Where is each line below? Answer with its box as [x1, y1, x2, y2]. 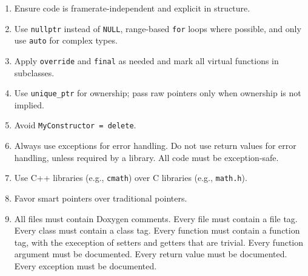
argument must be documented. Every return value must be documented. [14, 248, 287, 260]
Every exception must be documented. [14, 259, 157, 272]
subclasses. [14, 66, 55, 79]
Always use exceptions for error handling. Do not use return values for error [14, 139, 296, 152]
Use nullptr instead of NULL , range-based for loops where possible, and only [14, 22, 301, 34]
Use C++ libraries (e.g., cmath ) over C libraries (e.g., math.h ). [14, 171, 247, 184]
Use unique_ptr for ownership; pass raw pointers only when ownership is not [14, 87, 301, 99]
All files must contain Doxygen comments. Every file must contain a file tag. [14, 212, 298, 225]
